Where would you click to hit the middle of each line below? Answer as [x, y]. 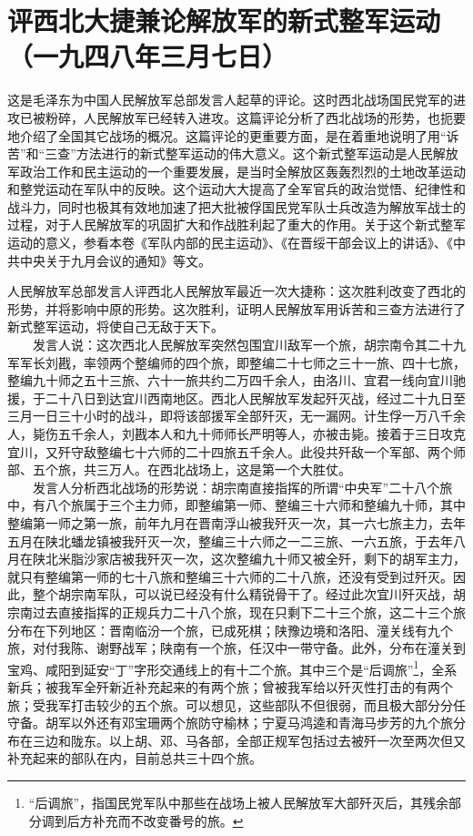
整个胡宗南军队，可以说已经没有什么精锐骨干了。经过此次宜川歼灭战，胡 [249, 594]
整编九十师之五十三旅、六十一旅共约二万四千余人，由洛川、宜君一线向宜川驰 [236, 380]
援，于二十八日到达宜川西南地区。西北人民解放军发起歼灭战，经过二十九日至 [236, 398]
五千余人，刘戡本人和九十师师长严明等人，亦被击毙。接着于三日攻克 [262, 433]
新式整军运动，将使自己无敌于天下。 [116, 326]
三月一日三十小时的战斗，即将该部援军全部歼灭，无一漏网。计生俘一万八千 [230, 416]
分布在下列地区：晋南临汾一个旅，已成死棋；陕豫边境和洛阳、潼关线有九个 [230, 630]
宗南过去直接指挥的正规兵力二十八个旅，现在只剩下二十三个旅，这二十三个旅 [236, 612]
